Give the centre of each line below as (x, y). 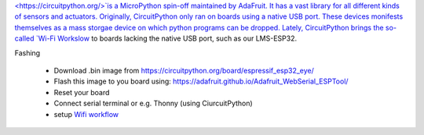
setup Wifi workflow (86, 114)
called (24, 38)
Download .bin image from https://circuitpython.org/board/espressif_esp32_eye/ (184, 70)
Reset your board (82, 92)
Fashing (27, 53)
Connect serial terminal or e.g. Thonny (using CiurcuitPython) (153, 103)
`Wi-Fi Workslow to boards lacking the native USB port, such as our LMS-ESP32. (166, 38)
